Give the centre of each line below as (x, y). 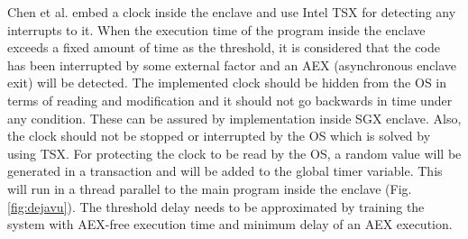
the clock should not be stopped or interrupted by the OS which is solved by (219, 136)
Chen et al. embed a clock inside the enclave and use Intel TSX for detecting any (232, 12)
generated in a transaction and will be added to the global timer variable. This (225, 171)
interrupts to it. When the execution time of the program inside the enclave (216, 29)
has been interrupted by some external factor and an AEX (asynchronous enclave (232, 64)
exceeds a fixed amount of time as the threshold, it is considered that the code (224, 47)
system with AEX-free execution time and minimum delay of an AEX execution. (230, 224)
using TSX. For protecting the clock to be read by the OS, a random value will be (234, 153)
